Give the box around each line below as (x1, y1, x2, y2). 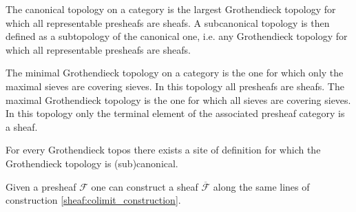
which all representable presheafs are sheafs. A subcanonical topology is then (6, 15, 330, 30)
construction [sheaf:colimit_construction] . (6, 193, 181, 207)
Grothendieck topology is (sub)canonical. (6, 156, 178, 170)
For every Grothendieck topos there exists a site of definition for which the (6, 142, 321, 157)
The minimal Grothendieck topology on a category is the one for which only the (6, 65, 344, 80)
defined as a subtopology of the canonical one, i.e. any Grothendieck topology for (6, 29, 348, 43)
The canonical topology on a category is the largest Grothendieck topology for (6, 2, 336, 16)
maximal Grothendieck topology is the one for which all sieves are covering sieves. (6, 92, 351, 107)
